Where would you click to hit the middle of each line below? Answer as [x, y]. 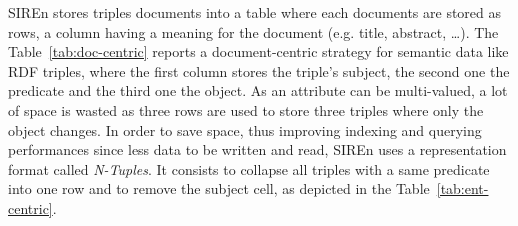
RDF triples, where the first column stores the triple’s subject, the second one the [259, 70]
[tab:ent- [462, 188]
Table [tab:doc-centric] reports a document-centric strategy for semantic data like [258, 51]
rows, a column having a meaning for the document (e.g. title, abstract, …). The [253, 31]
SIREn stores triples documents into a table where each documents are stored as [255, 12]
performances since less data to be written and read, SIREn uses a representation [257, 149]
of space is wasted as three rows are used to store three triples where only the [246, 109]
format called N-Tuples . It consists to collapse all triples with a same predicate [249, 168]
